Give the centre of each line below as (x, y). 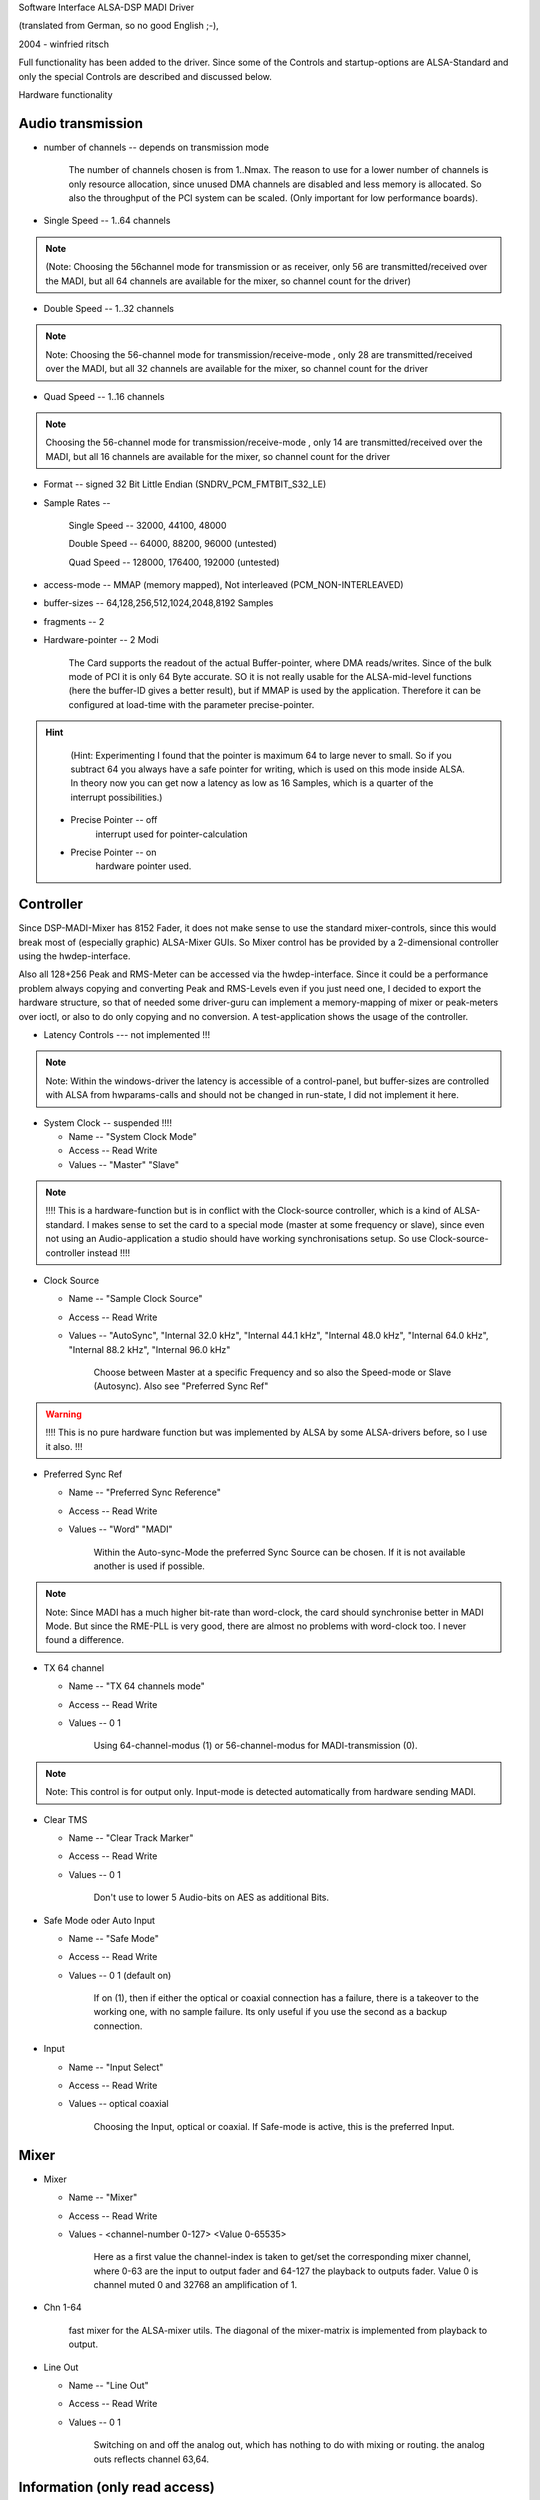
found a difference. (85, 1640)
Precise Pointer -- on (113, 852)
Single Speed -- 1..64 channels (107, 221)
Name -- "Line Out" (108, 2386)
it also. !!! (64, 1446)
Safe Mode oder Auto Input (99, 1920)
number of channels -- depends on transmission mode (156, 147)
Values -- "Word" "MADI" (121, 1529)
